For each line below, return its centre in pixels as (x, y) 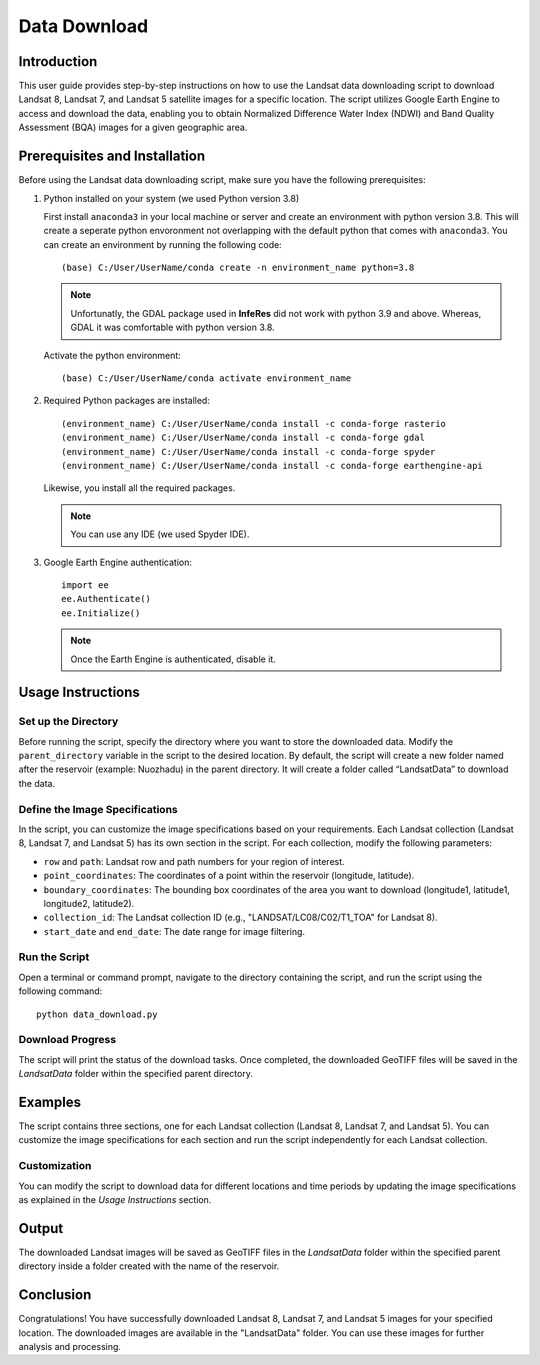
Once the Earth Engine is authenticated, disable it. (173, 659)
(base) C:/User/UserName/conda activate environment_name (206, 378)
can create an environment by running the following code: (162, 244)
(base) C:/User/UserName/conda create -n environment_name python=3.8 (238, 268)
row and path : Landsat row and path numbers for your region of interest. (194, 861)
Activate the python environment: (112, 355)
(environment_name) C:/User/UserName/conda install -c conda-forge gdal (243, 438)
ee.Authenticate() (106, 599)
